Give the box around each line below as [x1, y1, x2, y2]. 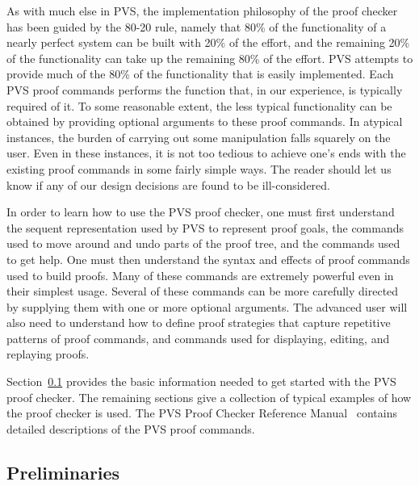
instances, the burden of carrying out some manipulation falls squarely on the [6, 128, 391, 145]
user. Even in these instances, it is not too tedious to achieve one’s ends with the [6, 145, 406, 161]
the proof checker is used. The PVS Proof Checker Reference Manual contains [6, 404, 397, 421]
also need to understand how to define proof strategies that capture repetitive [6, 314, 391, 331]
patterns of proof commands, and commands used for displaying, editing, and [6, 329, 390, 346]
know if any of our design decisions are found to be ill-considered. [6, 176, 331, 193]
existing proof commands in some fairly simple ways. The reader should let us [6, 160, 392, 177]
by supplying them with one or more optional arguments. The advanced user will [6, 298, 408, 315]
